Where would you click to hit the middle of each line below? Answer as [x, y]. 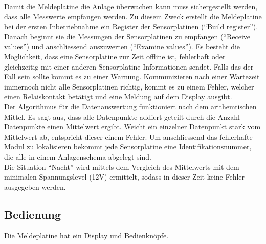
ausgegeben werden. [35, 186]
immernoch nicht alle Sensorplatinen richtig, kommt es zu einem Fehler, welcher [129, 86]
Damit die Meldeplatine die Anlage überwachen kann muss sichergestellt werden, [131, 6]
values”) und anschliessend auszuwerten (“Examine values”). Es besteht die [122, 46]
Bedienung [33, 214]
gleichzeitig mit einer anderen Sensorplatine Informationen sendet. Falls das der [129, 66]
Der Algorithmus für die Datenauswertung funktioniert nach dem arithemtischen [130, 106]
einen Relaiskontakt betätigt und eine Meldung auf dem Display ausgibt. [118, 96]
